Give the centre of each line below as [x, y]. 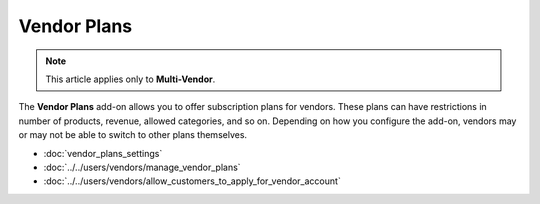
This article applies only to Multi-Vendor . [130, 79]
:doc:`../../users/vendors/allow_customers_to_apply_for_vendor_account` [192, 181]
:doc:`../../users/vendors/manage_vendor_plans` [142, 167]
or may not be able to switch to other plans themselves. [133, 135]
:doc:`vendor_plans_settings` [103, 153]
